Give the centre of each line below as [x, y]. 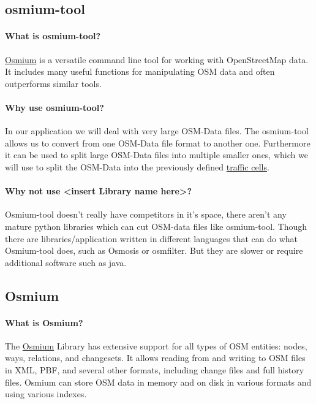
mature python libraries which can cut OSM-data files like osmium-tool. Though [156, 226]
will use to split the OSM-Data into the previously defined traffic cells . [137, 166]
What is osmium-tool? [53, 36]
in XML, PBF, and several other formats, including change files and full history [155, 370]
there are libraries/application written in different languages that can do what [151, 238]
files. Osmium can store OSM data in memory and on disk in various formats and [158, 382]
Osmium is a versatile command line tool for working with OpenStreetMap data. [157, 59]
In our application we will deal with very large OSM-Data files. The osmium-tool [157, 131]
